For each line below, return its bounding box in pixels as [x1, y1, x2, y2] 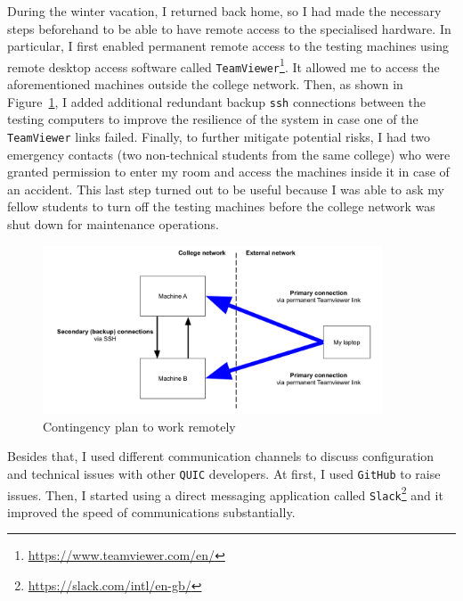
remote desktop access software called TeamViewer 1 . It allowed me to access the [7, 54, 440, 76]
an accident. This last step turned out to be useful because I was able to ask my [7, 179, 444, 198]
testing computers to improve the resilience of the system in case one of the [7, 110, 418, 128]
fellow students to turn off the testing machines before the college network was [7, 197, 435, 216]
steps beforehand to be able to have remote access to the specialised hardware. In [7, 19, 451, 37]
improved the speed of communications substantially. [7, 502, 296, 521]
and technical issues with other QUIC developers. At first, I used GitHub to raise [7, 464, 441, 482]
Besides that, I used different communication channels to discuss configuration [7, 447, 435, 465]
